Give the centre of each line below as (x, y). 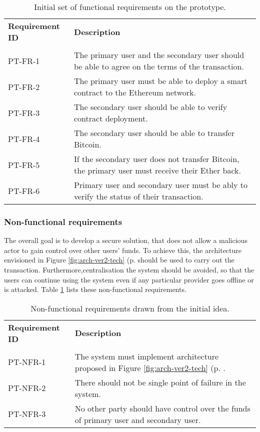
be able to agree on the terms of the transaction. (159, 66)
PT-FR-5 (24, 164)
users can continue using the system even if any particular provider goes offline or (129, 279)
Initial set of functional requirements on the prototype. (130, 7)
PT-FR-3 (24, 112)
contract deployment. (111, 118)
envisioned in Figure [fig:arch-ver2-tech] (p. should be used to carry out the (119, 260)
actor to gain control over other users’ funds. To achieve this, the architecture (123, 250)
